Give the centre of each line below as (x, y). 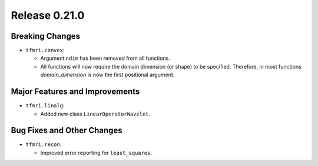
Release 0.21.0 (48, 15)
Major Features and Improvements (75, 92)
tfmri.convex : (45, 50)
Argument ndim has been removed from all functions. (105, 58)
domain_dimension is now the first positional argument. (107, 75)
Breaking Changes (46, 36)
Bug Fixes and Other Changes (67, 131)
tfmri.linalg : (45, 106)
